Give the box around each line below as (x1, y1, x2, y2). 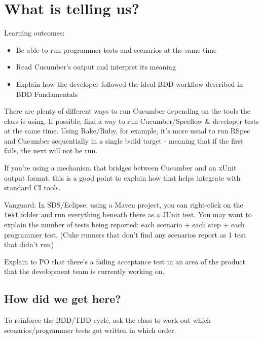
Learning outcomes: (4, 27, 65, 38)
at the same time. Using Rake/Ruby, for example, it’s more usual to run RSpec (4, 125, 250, 136)
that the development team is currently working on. (4, 266, 165, 277)
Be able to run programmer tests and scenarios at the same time (16, 44, 217, 55)
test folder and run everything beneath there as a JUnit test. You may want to (4, 209, 252, 220)
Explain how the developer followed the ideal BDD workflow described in (16, 78, 243, 89)
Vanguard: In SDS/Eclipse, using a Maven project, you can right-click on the (4, 199, 243, 210)
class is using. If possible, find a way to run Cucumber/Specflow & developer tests (4, 115, 259, 126)
